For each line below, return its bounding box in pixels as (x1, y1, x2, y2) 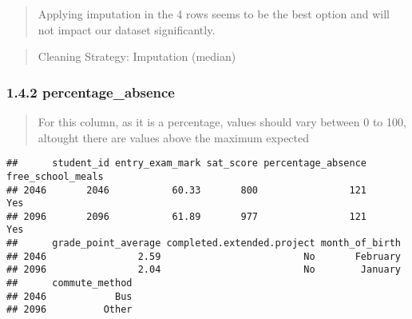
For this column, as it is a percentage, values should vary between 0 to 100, (38, 114, 406, 130)
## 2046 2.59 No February (6, 250, 401, 262)
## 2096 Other (6, 304, 133, 316)
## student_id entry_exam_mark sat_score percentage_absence (6, 158, 367, 169)
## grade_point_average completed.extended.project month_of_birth (6, 237, 401, 249)
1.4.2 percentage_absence (6, 82, 175, 102)
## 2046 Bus (6, 290, 133, 302)
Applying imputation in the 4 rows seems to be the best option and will (38, 6, 390, 22)
